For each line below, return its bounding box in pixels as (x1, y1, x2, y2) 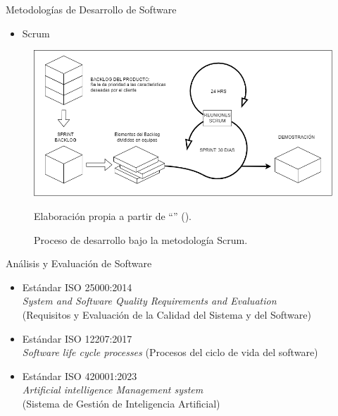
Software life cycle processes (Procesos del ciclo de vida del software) (22, 345, 318, 360)
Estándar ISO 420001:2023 (22, 368, 137, 383)
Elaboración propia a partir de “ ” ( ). (34, 209, 192, 224)
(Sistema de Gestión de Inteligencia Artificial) (22, 396, 220, 410)
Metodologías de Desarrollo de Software (6, 2, 177, 16)
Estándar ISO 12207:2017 (22, 331, 132, 345)
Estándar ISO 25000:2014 (22, 279, 132, 294)
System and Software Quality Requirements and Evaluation (22, 293, 277, 308)
